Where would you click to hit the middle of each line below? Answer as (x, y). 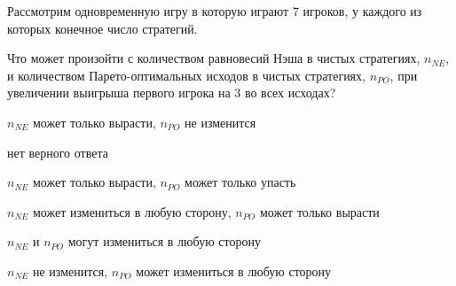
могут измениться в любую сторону (164, 241)
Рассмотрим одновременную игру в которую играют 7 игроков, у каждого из (215, 11)
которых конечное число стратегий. (102, 28)
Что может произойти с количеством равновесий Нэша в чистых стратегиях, (214, 58)
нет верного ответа (58, 152)
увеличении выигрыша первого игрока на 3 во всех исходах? (172, 93)
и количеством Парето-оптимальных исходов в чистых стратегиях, (186, 75)
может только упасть (240, 182)
